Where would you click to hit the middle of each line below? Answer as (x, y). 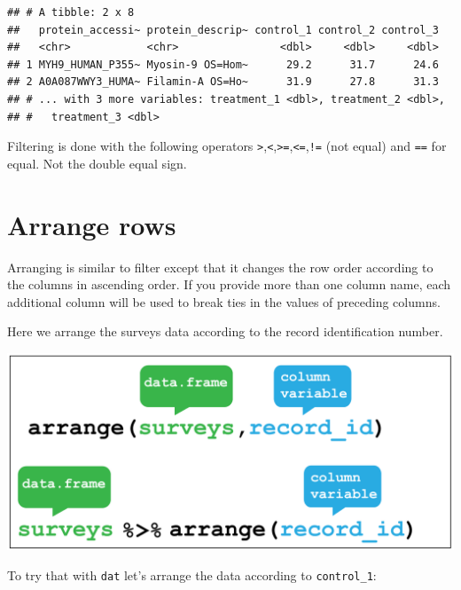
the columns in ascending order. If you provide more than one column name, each (229, 284)
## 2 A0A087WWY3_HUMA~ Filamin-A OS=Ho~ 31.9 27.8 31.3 (223, 82)
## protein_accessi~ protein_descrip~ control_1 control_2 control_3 (223, 30)
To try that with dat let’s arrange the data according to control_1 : (192, 574)
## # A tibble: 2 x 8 (71, 12)
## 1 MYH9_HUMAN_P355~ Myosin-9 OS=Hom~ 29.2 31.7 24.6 (223, 64)
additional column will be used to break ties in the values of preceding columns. (224, 301)
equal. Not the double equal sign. (97, 163)
